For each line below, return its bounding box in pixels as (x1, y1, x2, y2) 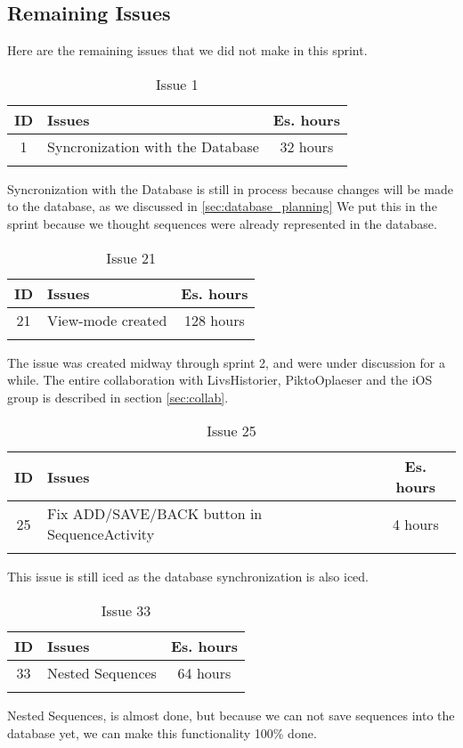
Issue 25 (207, 420, 256, 442)
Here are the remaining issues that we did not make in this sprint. (7, 41, 368, 60)
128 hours (184, 309, 245, 330)
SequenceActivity (47, 524, 155, 545)
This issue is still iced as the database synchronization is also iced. (7, 567, 369, 586)
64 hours (177, 662, 231, 683)
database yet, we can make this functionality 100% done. (7, 723, 317, 742)
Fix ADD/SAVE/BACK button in (47, 503, 263, 524)
